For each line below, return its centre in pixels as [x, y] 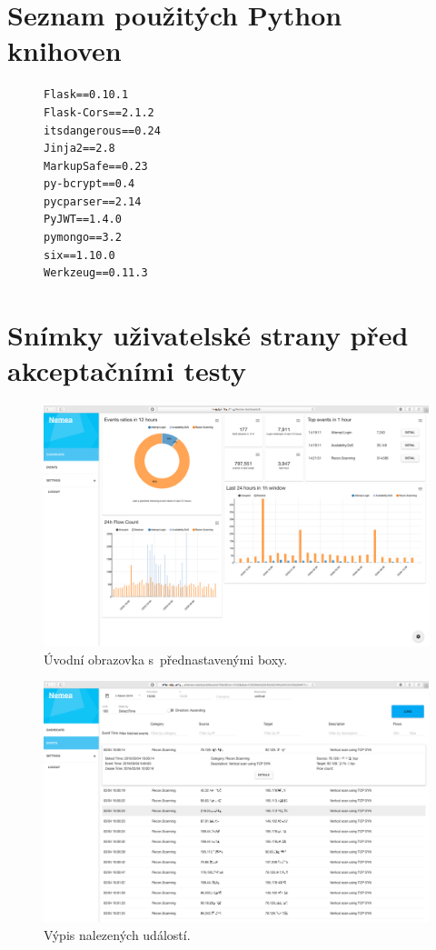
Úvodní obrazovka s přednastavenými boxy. [166, 659]
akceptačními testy [127, 370]
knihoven [64, 50]
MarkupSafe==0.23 [96, 166]
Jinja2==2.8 [79, 149]
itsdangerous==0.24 [102, 130]
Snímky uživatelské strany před [208, 335]
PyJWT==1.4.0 [83, 220]
